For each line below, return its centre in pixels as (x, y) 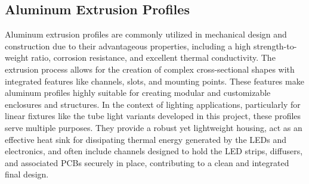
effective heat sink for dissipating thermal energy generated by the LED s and (146, 139)
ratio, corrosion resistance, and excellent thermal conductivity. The (153, 57)
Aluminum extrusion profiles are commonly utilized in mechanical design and (146, 34)
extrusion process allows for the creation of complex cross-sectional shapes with (150, 69)
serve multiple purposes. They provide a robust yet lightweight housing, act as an (154, 127)
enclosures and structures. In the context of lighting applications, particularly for (153, 104)
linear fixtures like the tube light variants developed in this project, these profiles (153, 116)
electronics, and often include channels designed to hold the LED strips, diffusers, (154, 151)
